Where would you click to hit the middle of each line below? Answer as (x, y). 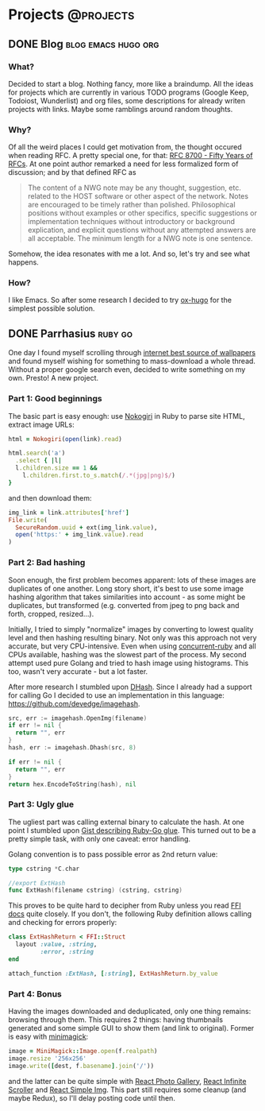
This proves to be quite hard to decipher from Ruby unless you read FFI (125, 906)
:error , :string (67, 952)
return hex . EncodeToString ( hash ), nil (72, 784)
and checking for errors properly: (63, 923)
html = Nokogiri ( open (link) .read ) (65, 439)
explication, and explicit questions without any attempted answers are (142, 230)
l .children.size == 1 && (56, 468)
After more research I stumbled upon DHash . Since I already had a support (130, 687)
